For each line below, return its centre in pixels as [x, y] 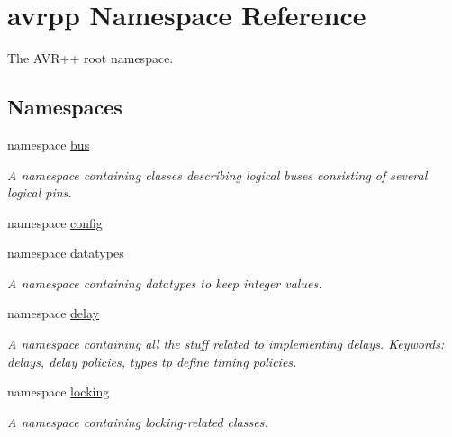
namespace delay [53, 313]
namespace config [55, 222]
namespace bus [49, 144]
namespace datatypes [66, 253]
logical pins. [40, 192]
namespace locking [59, 391]
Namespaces [65, 107]
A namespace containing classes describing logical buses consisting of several [217, 174]
